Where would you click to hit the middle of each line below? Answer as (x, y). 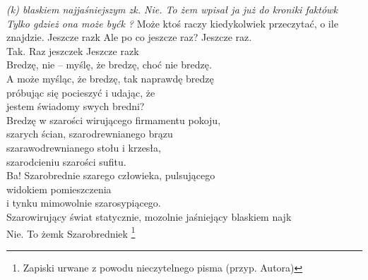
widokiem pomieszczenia (59, 189)
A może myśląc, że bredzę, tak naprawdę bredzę (110, 78)
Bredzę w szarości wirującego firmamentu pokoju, (114, 120)
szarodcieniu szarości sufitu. (66, 161)
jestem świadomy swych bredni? (76, 106)
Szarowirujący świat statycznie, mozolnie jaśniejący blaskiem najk (149, 216)
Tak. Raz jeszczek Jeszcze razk (73, 50)
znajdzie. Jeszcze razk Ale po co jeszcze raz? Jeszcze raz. (129, 37)
